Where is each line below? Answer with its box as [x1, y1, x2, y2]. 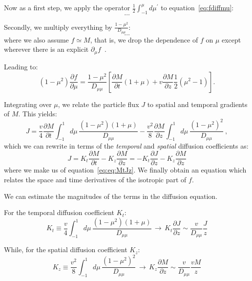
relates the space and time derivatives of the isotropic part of [4, 174, 187, 184]
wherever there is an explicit [4, 44, 89, 54]
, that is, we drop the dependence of [90, 34, 198, 44]
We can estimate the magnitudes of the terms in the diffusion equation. [4, 191, 218, 201]
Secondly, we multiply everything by [4, 22, 112, 32]
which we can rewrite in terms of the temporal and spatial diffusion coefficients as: [4, 140, 249, 151]
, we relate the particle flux [58, 99, 139, 109]
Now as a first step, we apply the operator [4, 2, 130, 12]
